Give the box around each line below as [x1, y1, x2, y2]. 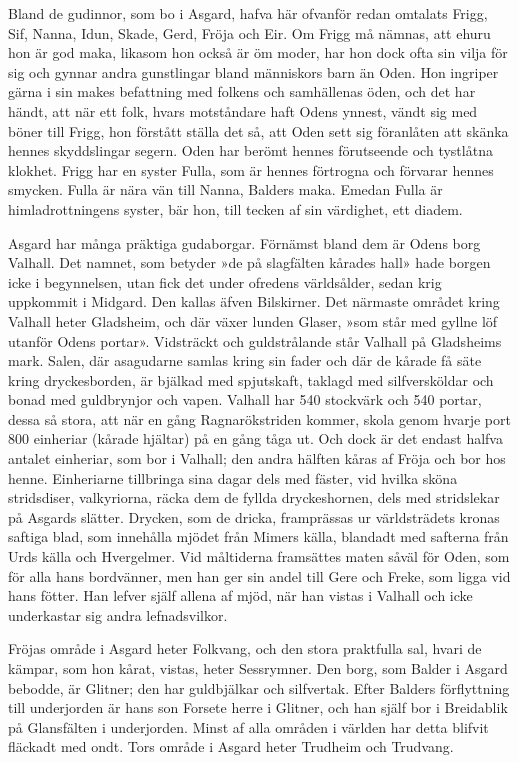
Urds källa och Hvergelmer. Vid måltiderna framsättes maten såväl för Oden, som [8, 546, 510, 567]
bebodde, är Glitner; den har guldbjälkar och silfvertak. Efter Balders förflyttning [8, 677, 510, 698]
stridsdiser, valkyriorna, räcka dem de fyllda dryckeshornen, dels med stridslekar [8, 487, 500, 508]
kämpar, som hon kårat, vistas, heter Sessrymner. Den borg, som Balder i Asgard [8, 658, 508, 678]
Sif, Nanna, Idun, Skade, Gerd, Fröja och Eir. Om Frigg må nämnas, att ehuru [8, 22, 491, 43]
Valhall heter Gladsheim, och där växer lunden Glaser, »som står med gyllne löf [8, 310, 498, 331]
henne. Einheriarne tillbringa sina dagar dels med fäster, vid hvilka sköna [8, 467, 458, 488]
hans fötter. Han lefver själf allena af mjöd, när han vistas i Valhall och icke [8, 585, 473, 606]
